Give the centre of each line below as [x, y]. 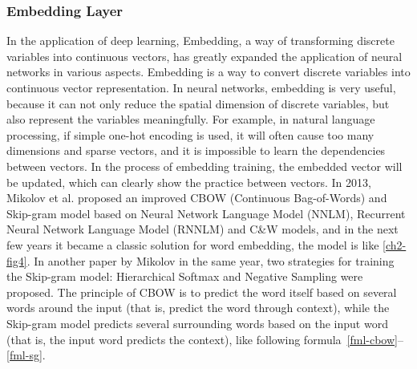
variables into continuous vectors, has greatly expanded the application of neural [204, 56]
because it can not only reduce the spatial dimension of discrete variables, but [198, 103]
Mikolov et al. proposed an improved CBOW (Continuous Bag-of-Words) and [197, 198]
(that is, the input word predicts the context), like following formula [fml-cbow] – [205, 339]
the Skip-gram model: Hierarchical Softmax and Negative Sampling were [185, 276]
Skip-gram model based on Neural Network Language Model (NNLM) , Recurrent [206, 213]
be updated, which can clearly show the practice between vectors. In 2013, [189, 182]
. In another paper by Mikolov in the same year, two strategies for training [211, 260]
